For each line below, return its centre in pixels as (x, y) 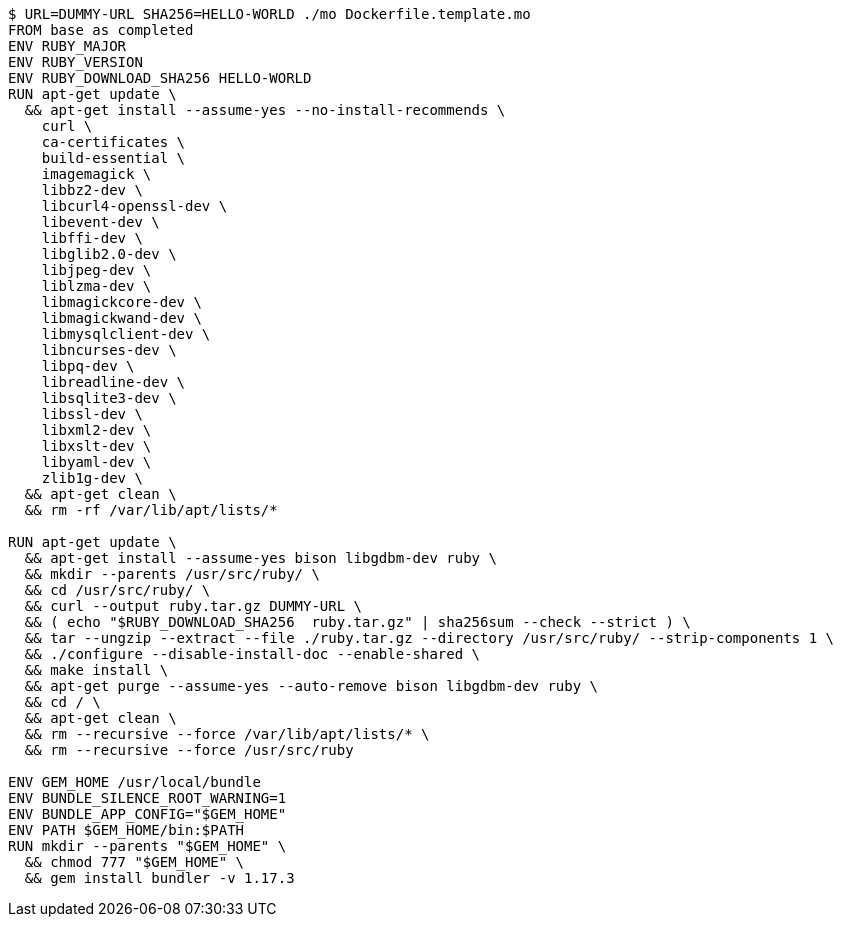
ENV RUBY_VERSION (75, 62)
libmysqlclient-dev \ (126, 334)
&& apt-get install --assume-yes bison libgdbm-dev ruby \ (260, 558)
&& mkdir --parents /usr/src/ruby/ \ (172, 574)
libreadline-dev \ (113, 382)
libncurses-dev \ (109, 350)
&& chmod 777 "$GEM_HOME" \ (134, 862)
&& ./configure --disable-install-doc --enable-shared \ (252, 654)
